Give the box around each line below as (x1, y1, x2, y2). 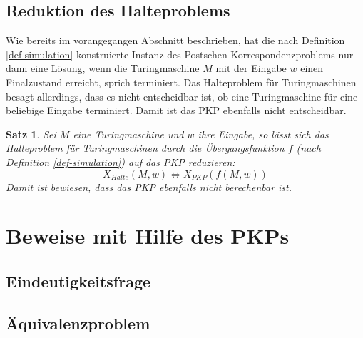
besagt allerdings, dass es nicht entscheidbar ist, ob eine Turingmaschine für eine (6, 88, 358, 103)
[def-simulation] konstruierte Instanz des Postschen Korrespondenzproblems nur (6, 46, 354, 61)
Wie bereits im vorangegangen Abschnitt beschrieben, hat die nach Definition (6, 33, 345, 48)
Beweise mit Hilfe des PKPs (6, 221, 290, 250)
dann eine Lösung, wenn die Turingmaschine (6, 61, 200, 76)
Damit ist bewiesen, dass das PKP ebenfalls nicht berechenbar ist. (6, 179, 292, 194)
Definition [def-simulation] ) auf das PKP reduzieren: (6, 154, 235, 169)
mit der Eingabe (215, 61, 287, 76)
